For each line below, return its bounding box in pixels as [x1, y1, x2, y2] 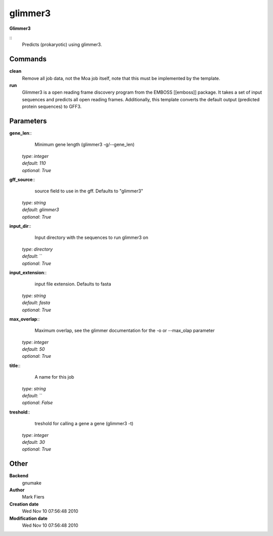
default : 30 [22, 439, 45, 445]
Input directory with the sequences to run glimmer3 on [34, 234, 149, 240]
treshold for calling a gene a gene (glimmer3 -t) [34, 421, 133, 427]
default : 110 [22, 160, 46, 167]
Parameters [9, 117, 47, 125]
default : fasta [22, 300, 51, 306]
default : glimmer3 [22, 207, 59, 213]
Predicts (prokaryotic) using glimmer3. [22, 42, 102, 48]
